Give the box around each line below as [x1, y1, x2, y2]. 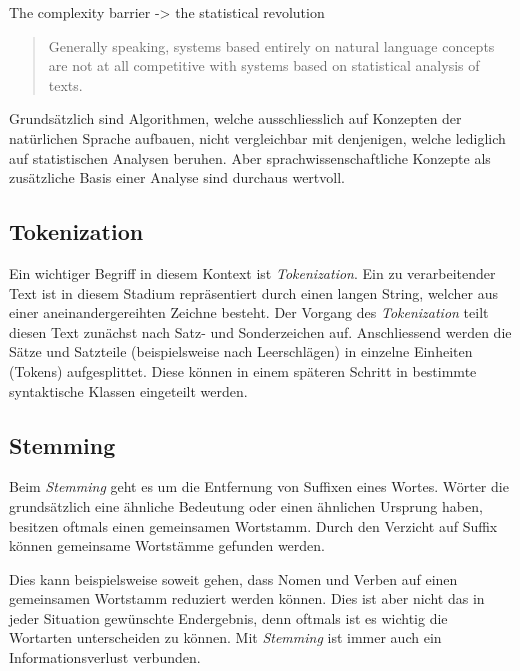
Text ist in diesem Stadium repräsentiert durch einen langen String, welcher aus [9, 282, 498, 303]
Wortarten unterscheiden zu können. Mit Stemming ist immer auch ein [9, 627, 442, 648]
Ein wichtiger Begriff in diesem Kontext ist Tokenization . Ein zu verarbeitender [9, 262, 496, 283]
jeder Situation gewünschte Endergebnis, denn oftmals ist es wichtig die [9, 607, 448, 628]
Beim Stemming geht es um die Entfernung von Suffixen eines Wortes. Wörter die [9, 476, 509, 497]
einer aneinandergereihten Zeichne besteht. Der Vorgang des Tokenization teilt [9, 302, 489, 323]
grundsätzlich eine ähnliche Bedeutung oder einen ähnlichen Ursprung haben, [9, 495, 483, 516]
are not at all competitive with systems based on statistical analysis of [48, 55, 480, 76]
